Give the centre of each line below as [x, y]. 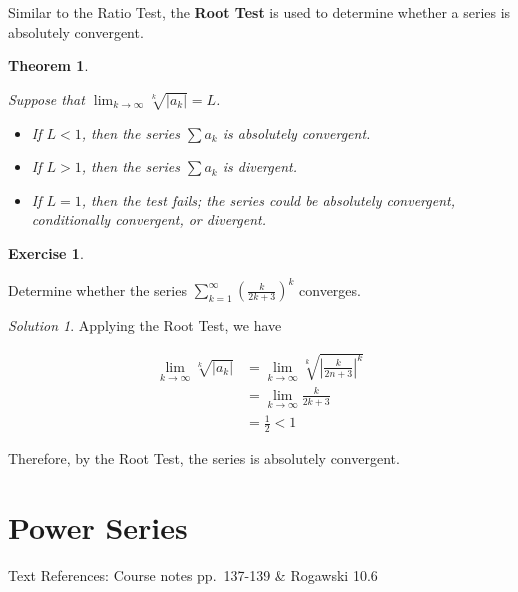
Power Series [98, 527]
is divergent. [259, 166]
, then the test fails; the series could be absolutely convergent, [268, 199]
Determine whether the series [97, 289]
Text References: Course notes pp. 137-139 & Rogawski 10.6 [193, 575]
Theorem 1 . [48, 65]
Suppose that [46, 98]
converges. [330, 289]
